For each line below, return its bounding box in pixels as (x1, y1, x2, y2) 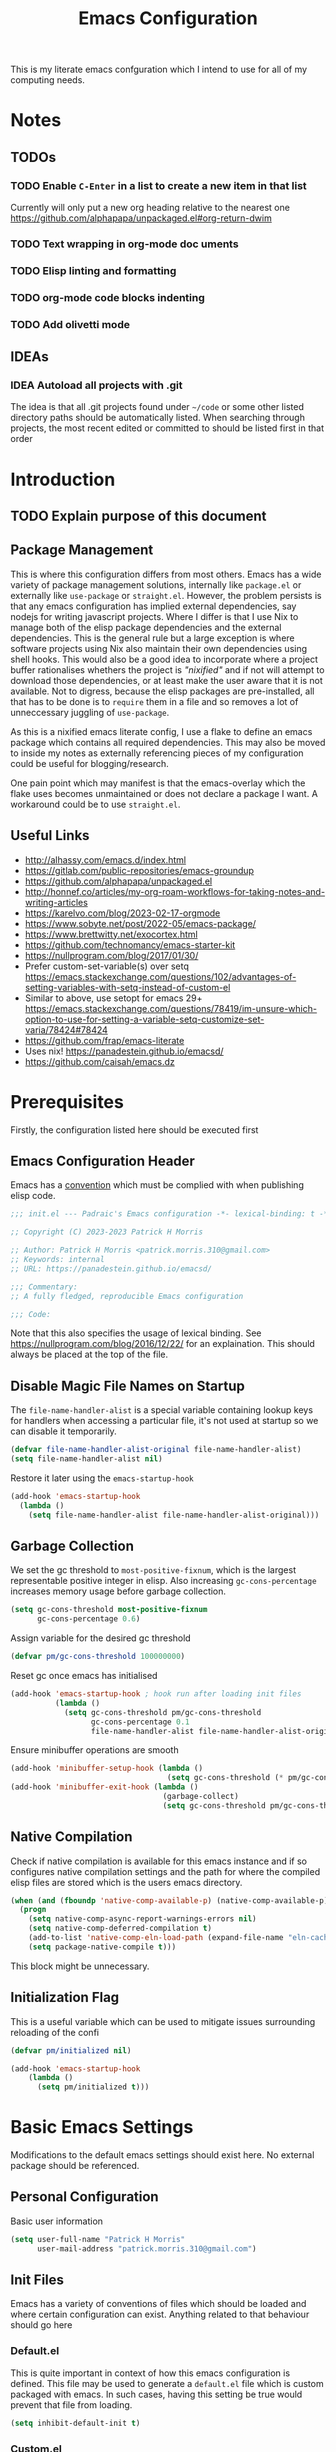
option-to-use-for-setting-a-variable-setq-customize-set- (24, 1013, 265, 1025)
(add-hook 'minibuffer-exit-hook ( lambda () (10, 1782, 199, 1792)
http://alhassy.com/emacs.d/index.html (24, 853, 187, 866)
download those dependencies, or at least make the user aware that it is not (10, 674, 323, 686)
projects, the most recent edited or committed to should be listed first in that (10, 422, 325, 434)
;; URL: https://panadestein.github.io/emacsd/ (10, 1263, 213, 1274)
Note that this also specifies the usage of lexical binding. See (10, 1327, 262, 1339)
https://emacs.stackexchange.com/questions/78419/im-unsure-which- (24, 1002, 318, 1014)
